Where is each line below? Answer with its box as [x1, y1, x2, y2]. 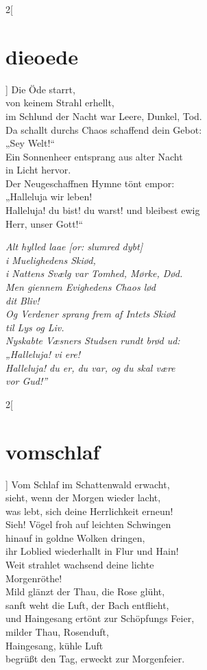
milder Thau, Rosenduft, [5, 625, 109, 639]
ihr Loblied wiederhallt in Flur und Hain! [5, 544, 179, 558]
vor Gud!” [5, 374, 48, 388]
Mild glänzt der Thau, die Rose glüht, [5, 584, 165, 599]
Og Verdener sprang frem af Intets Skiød [5, 307, 175, 321]
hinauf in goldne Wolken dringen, [5, 530, 145, 545]
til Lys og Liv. [5, 320, 64, 334]
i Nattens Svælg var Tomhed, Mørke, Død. [5, 266, 183, 280]
